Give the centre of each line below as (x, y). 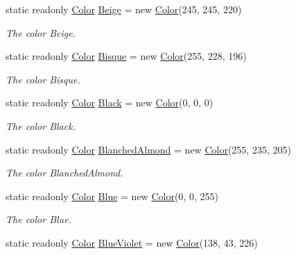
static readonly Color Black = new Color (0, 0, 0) (110, 102)
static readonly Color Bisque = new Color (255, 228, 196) (126, 56)
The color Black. (41, 125)
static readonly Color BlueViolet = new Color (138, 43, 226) (132, 242)
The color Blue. (38, 219)
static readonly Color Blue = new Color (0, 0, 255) (112, 196)
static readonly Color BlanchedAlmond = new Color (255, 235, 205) (148, 149)
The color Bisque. (43, 79)
